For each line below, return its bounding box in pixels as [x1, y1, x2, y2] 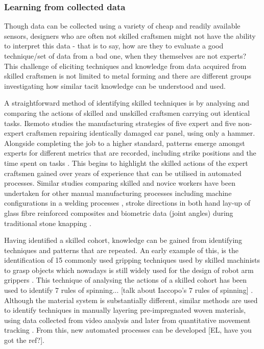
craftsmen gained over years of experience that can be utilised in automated [4, 167, 242, 178]
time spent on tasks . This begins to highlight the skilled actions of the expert [4, 157, 248, 168]
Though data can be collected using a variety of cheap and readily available [4, 20, 241, 31]
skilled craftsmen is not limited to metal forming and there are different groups [4, 70, 251, 81]
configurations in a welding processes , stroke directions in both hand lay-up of [4, 197, 251, 208]
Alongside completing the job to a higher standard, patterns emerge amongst [4, 137, 245, 148]
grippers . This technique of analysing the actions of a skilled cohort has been [4, 275, 247, 285]
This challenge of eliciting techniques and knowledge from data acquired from [4, 60, 247, 71]
